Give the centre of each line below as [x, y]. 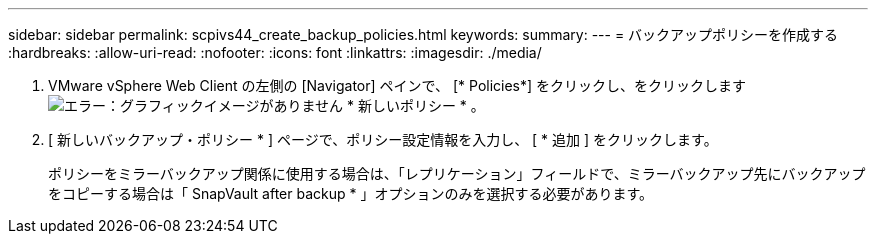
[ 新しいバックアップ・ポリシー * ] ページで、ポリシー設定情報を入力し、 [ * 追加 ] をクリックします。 [383, 139]
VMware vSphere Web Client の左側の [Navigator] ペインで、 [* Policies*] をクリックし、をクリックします [397, 85]
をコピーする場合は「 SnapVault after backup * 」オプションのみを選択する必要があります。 [351, 193]
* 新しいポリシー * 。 [415, 105]
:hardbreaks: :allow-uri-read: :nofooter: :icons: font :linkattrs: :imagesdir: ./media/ [275, 52]
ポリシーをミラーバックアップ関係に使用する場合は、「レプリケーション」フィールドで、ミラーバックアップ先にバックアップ [457, 173]
